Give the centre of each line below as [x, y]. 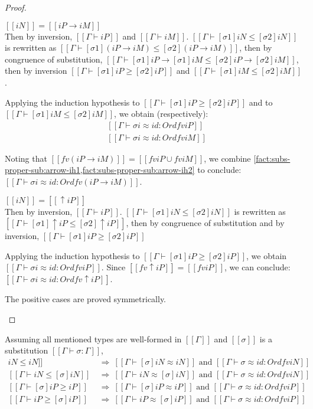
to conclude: [219, 170]
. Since [113, 267]
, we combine [227, 158]
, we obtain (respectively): [161, 114]
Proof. [16, 7]
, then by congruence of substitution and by [205, 223]
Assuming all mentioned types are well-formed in [93, 338]
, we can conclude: [257, 267]
